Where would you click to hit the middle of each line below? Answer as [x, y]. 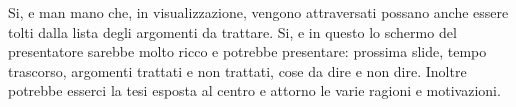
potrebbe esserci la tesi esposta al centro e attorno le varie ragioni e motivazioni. [254, 90]
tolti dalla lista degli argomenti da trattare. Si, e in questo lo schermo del [232, 31]
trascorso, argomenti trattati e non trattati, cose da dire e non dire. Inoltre [237, 70]
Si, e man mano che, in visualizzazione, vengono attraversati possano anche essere [258, 12]
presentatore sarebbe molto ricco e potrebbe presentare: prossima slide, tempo [247, 51]
